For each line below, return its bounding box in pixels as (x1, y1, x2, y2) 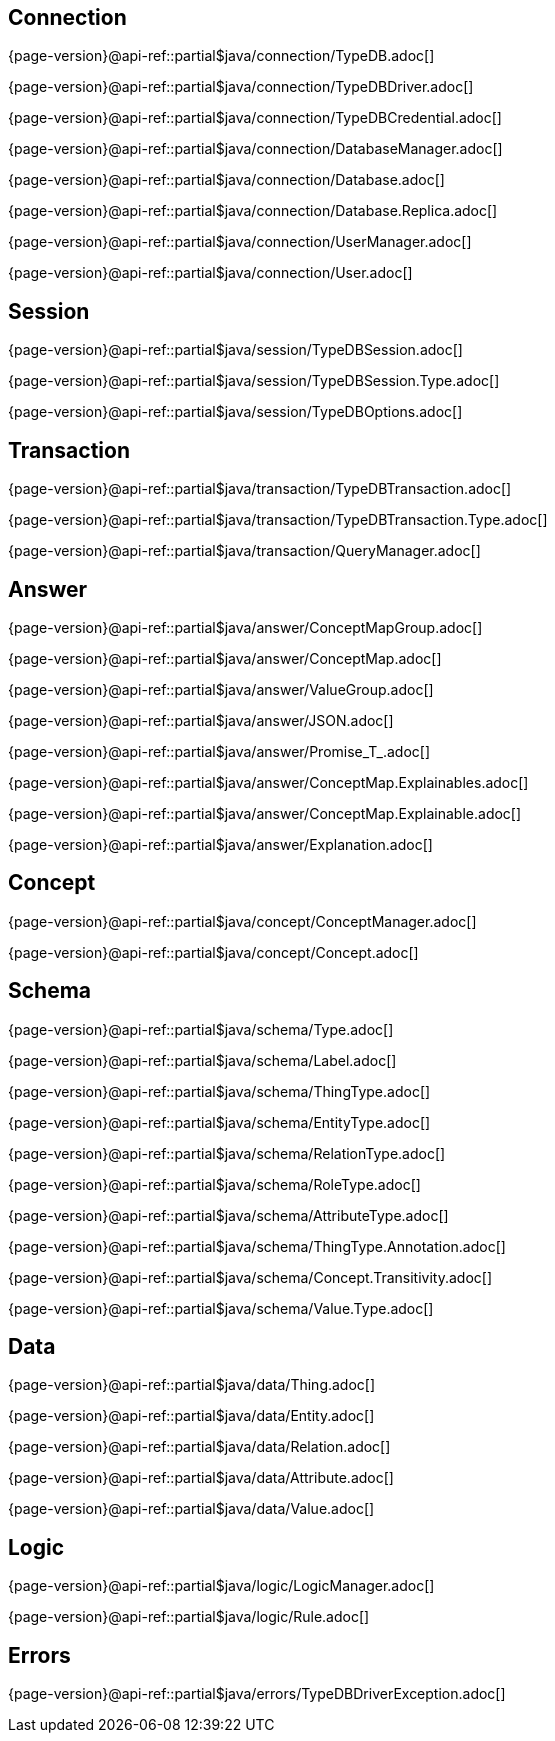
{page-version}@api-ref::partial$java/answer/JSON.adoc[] (8, 711, 394, 729)
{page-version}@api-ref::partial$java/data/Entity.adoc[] (8, 1407, 375, 1425)
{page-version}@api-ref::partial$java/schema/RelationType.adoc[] (8, 1144, 446, 1162)
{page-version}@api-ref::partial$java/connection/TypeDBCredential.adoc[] (8, 109, 502, 127)
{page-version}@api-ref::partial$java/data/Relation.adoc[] (8, 1438, 391, 1456)
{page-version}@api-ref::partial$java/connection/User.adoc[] (8, 264, 413, 282)
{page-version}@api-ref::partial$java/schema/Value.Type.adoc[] (8, 1299, 434, 1317)
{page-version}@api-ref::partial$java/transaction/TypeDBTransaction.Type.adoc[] (8, 511, 548, 529)
